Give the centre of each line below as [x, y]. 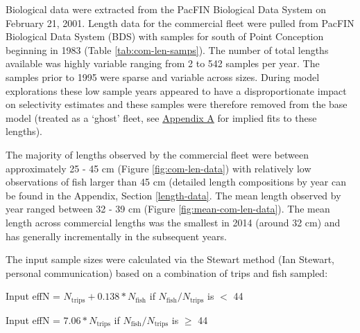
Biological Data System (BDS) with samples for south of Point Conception [165, 36]
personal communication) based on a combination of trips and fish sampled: [167, 272]
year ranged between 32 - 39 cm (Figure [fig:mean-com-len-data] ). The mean [168, 209]
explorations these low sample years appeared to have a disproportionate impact [176, 90]
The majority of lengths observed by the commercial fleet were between [157, 154]
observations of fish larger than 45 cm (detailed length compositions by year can [176, 182]
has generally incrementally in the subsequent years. [116, 236]
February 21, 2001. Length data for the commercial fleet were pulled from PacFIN [180, 22]
